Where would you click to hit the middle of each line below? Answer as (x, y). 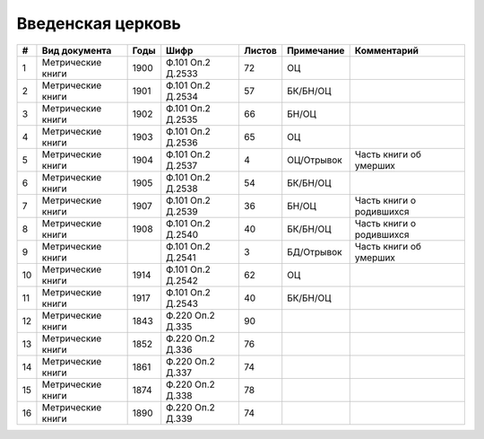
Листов (260, 50)
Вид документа (77, 50)
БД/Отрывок (315, 251)
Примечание (316, 50)
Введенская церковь (99, 23)
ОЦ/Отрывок (315, 160)
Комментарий (386, 50)
